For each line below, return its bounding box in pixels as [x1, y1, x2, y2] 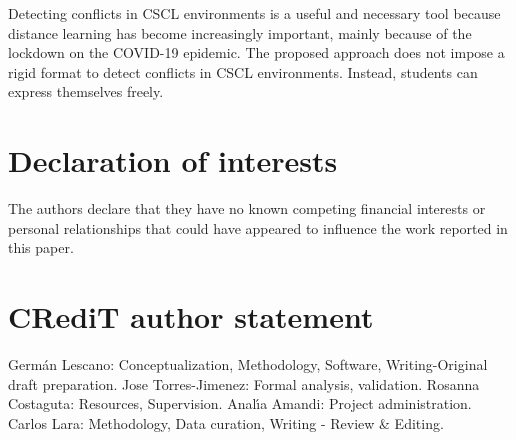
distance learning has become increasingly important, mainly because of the [8, 22, 472, 43]
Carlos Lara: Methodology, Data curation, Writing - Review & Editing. [8, 412, 444, 433]
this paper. [8, 237, 74, 258]
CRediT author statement [8, 296, 374, 337]
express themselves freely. [8, 81, 164, 102]
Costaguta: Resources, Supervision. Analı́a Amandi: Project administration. [8, 393, 472, 414]
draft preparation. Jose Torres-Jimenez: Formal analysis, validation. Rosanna [8, 373, 480, 394]
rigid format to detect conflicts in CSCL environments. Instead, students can [8, 61, 478, 82]
